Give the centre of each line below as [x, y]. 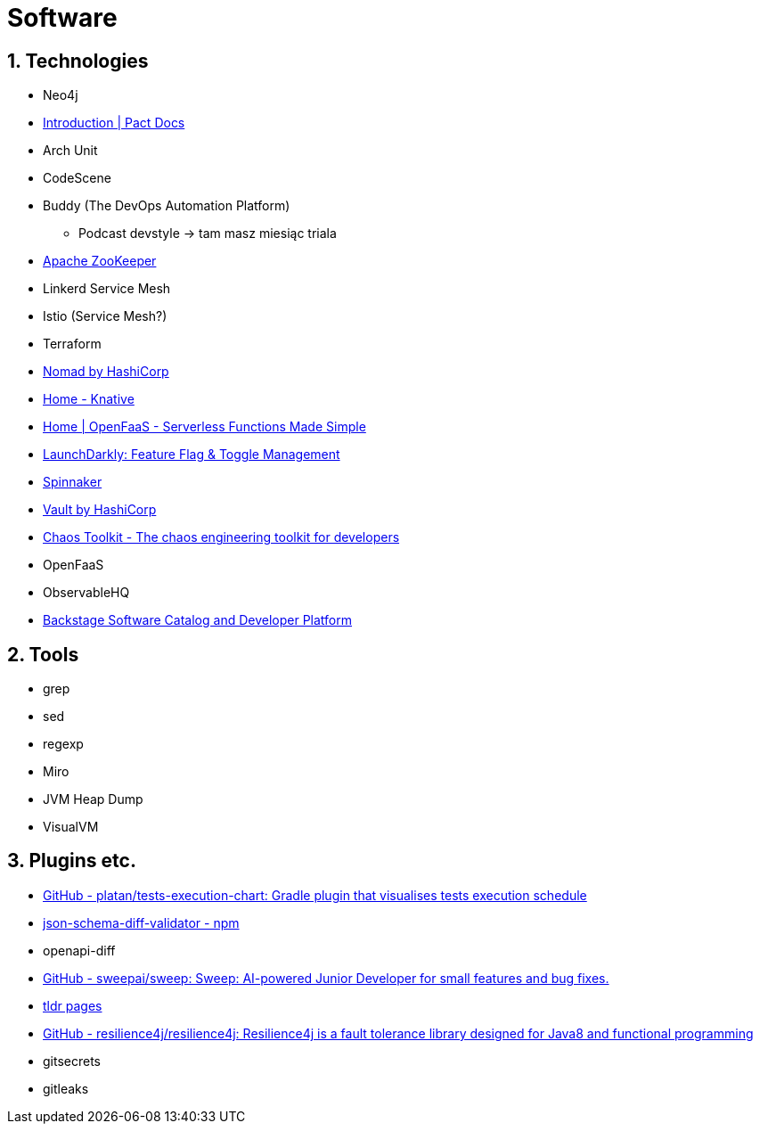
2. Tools [43, 654]
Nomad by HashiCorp [106, 372]
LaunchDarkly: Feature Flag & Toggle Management [192, 455]
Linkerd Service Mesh [107, 289]
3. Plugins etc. [72, 861]
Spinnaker [73, 482]
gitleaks [66, 1088]
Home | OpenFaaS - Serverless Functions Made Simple [204, 427]
